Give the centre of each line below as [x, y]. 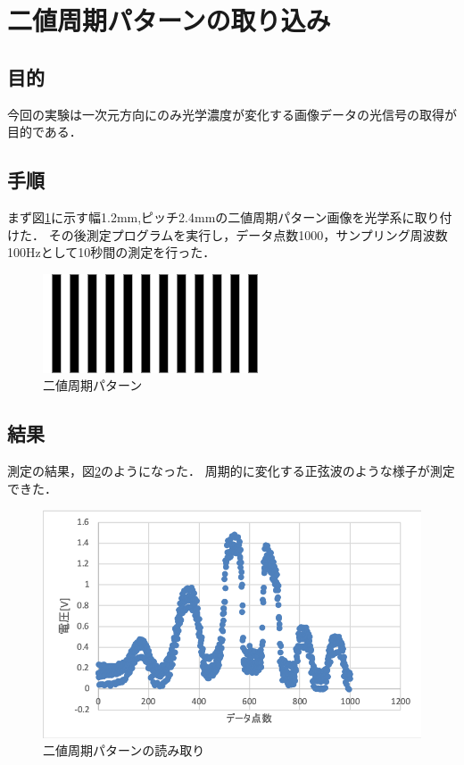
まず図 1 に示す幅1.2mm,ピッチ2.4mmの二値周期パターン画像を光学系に [211, 216]
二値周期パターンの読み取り [124, 750]
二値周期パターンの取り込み [169, 20]
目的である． [45, 132]
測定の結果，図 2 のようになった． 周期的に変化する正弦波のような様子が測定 [231, 471]
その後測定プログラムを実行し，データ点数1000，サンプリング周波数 [248, 234]
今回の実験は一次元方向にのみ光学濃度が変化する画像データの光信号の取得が [232, 114]
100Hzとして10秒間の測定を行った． [112, 252]
